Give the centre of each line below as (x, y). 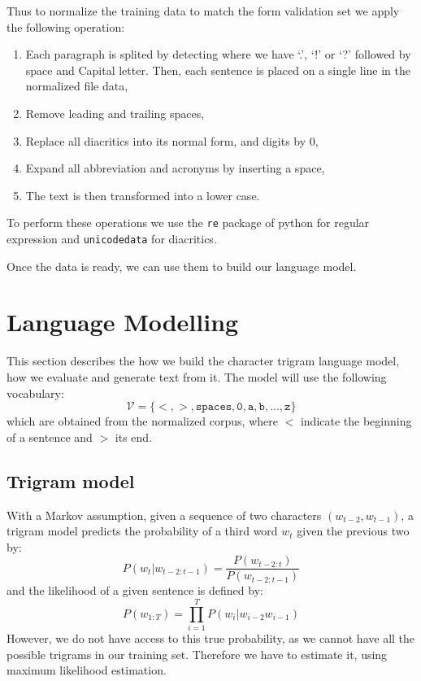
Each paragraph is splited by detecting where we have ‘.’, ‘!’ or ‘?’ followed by (218, 54)
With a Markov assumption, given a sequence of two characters (164, 515)
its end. (134, 437)
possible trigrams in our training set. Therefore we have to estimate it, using (197, 654)
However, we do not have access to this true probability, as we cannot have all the (211, 638)
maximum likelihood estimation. (87, 670)
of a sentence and (50, 437)
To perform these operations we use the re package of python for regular (188, 223)
